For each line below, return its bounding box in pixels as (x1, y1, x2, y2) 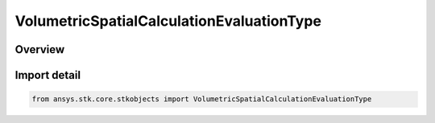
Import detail (14, 68, 81, 82)
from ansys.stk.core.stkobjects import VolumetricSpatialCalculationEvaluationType (31, 95, 372, 104)
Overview (14, 43, 65, 56)
